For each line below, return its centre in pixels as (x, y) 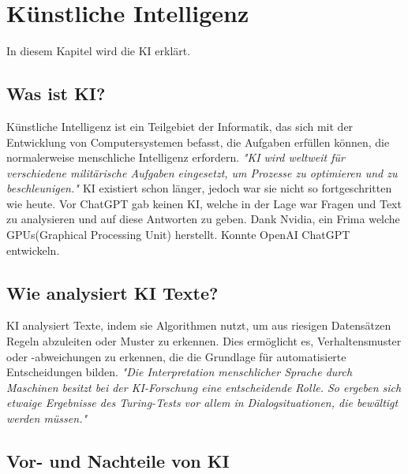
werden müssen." (47, 418)
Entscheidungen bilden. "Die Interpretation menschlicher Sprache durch (180, 372)
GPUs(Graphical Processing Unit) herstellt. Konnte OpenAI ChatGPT (178, 235)
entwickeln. (33, 250)
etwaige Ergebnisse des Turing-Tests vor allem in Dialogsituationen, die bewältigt (202, 403)
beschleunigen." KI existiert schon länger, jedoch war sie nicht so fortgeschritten (199, 188)
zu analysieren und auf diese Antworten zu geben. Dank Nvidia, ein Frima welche (203, 219)
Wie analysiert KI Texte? (112, 292)
